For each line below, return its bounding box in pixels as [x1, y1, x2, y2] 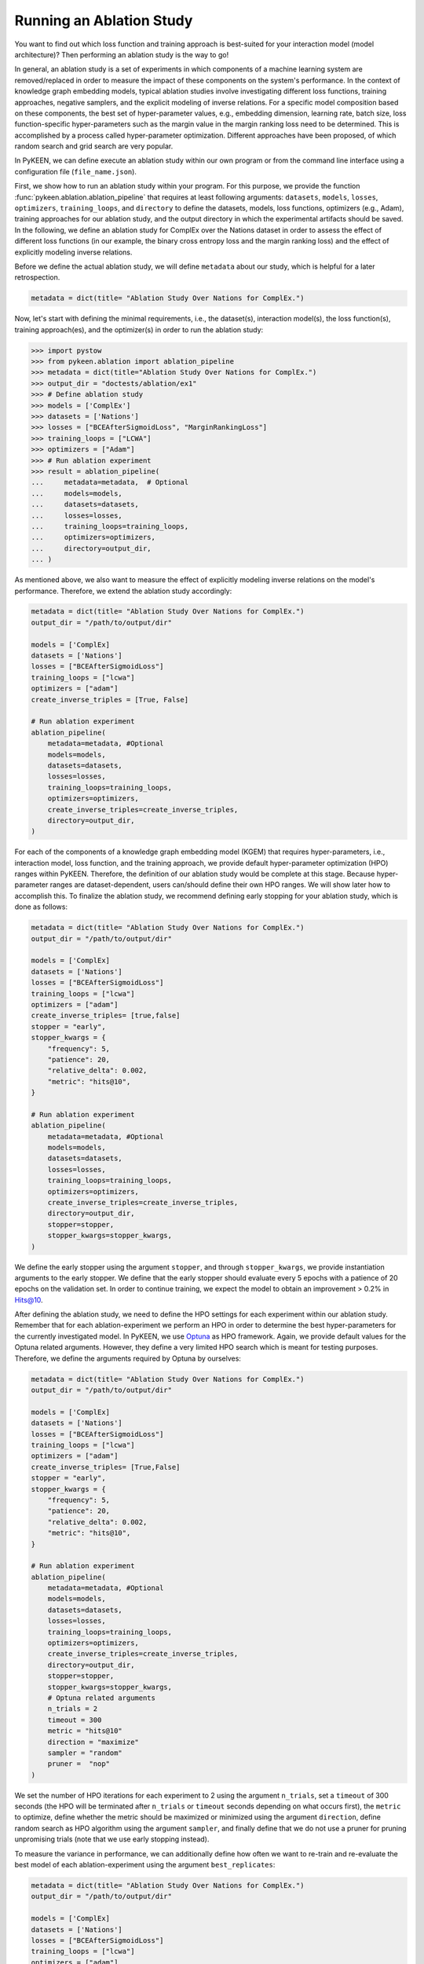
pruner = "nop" [47, 1760, 110, 1768]
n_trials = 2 [47, 1705, 98, 1713]
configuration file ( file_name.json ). [14, 167, 137, 176]
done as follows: [14, 902, 68, 911]
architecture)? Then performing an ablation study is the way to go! [14, 49, 229, 59]
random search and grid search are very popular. [14, 141, 174, 151]
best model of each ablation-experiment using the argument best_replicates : [14, 1860, 276, 1870]
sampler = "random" [47, 1748, 123, 1757]
